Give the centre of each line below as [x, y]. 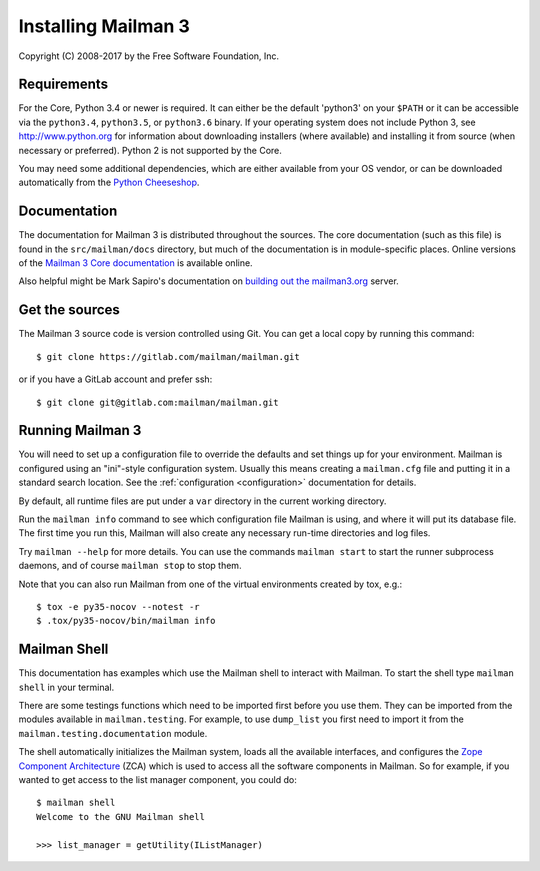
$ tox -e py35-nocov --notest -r [118, 606]
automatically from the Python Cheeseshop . [109, 182]
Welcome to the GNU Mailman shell [120, 816]
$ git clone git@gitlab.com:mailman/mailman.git [157, 402]
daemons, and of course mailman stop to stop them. [130, 566]
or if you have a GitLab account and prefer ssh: [115, 379]
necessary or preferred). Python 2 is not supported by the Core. [150, 150]
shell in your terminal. [66, 687]
